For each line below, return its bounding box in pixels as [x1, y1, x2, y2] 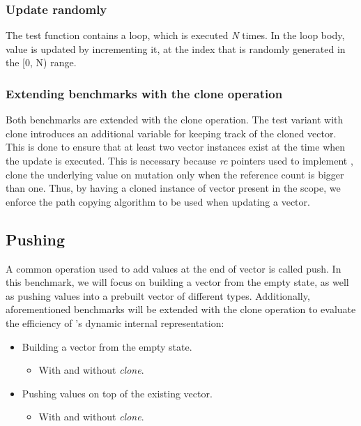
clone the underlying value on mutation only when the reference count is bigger [6, 167, 344, 181]
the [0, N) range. [6, 55, 77, 70]
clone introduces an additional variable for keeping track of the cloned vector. [6, 125, 337, 140]
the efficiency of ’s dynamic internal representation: [6, 315, 224, 330]
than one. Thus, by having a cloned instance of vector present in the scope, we [6, 181, 341, 195]
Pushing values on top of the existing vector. [22, 386, 213, 400]
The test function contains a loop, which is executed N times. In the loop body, [6, 28, 345, 43]
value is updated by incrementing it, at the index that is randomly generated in [6, 41, 346, 56]
